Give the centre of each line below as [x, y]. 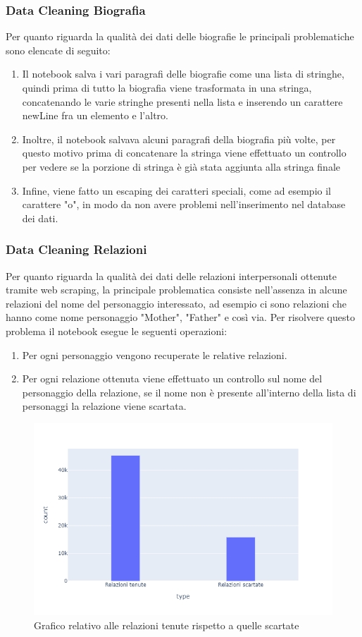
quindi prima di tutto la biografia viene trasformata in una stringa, [167, 87]
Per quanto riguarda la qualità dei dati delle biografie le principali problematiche [180, 36]
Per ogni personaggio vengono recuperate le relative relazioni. [155, 354]
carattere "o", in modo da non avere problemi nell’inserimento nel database [184, 204]
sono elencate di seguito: [58, 50]
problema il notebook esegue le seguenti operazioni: [117, 330]
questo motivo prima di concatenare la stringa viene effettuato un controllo [184, 153]
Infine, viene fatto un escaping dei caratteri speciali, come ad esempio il [176, 190]
